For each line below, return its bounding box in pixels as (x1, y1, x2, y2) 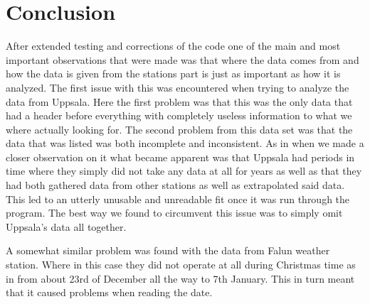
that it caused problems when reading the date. (6, 285, 213, 300)
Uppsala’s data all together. (6, 219, 127, 234)
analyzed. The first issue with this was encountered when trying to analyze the (6, 80, 349, 94)
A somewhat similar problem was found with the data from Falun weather (6, 243, 330, 258)
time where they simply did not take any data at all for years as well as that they (6, 163, 362, 178)
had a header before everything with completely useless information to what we (6, 108, 352, 123)
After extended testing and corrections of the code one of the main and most (6, 38, 341, 53)
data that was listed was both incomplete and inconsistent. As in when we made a (6, 136, 364, 151)
